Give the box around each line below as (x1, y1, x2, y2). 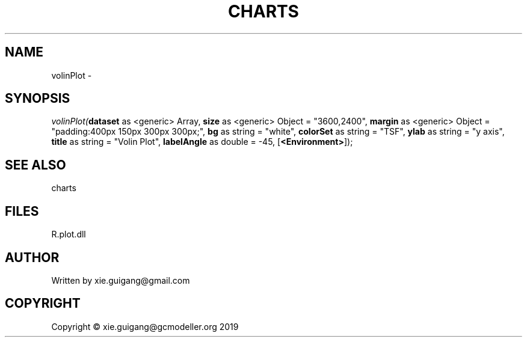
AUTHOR (5, 249, 60, 265)
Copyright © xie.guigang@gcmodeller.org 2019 (51, 321, 239, 332)
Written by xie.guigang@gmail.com (51, 275, 190, 286)
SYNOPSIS (5, 91, 70, 106)
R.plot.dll (51, 229, 86, 240)
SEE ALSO (5, 157, 66, 173)
